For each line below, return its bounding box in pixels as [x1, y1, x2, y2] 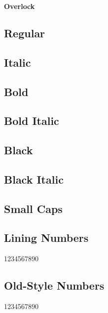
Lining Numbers [4, 230, 89, 245]
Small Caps [4, 201, 63, 216]
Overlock [4, 1, 35, 11]
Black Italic [4, 171, 64, 187]
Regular [4, 25, 45, 40]
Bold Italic [4, 113, 59, 128]
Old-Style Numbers [4, 278, 105, 293]
